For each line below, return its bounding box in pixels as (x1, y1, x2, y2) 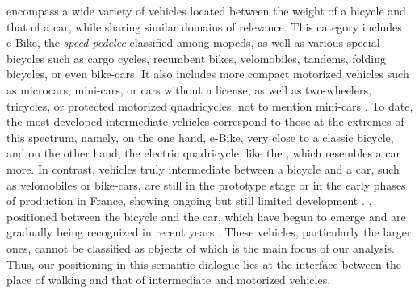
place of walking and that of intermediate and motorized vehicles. (6, 271, 331, 288)
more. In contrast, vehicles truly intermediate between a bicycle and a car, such (6, 160, 400, 177)
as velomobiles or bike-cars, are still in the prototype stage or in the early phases (6, 176, 406, 193)
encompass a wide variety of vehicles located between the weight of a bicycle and (6, 2, 406, 19)
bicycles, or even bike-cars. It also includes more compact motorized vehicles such (6, 65, 409, 82)
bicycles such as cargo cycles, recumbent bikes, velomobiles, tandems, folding (6, 49, 386, 66)
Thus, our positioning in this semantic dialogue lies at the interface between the (6, 255, 401, 272)
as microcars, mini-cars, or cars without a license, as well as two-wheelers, (6, 81, 371, 98)
